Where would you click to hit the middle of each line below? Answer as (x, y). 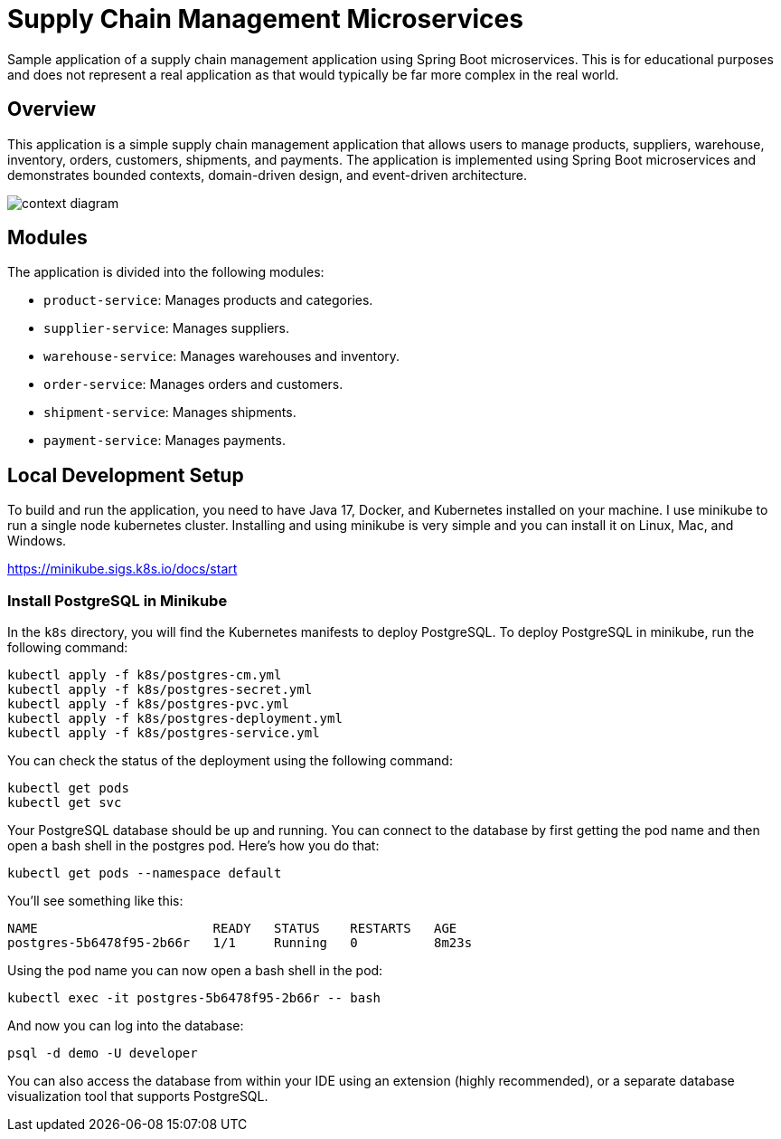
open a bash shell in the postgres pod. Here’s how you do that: (193, 846)
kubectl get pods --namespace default (145, 873)
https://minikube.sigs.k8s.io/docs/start (122, 569)
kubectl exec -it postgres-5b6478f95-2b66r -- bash (194, 998)
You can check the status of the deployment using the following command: (230, 761)
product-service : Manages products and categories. (208, 300)
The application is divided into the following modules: (166, 272)
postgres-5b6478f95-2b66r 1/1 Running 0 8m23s (240, 943)
